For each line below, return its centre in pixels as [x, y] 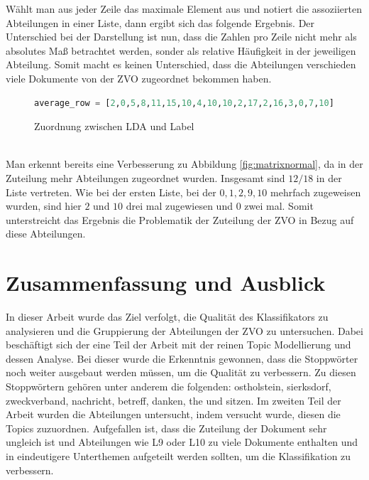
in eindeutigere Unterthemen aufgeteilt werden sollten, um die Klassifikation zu [178, 455]
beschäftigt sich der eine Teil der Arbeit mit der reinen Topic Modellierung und [178, 345]
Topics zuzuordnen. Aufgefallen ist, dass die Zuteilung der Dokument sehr [166, 428]
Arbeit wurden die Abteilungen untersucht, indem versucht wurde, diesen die [173, 414]
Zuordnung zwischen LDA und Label [114, 126]
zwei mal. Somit [279, 206]
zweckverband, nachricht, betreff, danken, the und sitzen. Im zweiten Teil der [174, 400]
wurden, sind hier [44, 206]
